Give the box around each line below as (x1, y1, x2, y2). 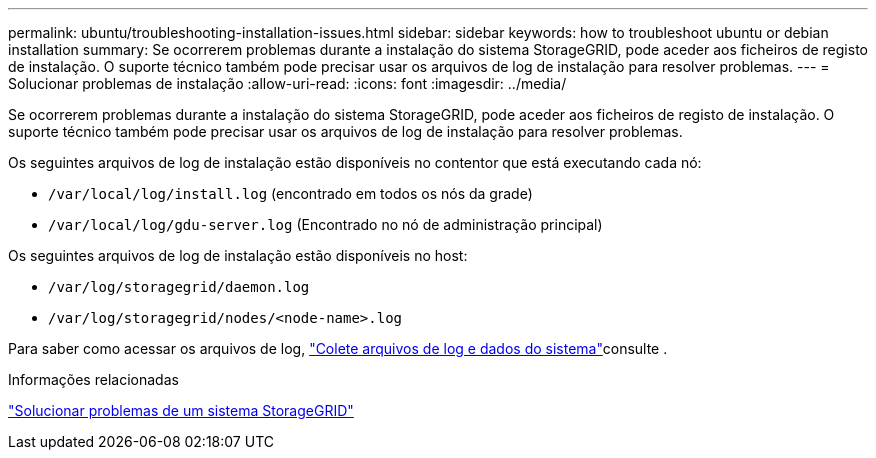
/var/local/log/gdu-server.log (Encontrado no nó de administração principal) (48, 216, 603, 233)
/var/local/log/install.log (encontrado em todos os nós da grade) (48, 185, 533, 202)
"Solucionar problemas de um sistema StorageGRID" (8, 402, 354, 419)
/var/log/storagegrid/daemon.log (48, 279, 310, 295)
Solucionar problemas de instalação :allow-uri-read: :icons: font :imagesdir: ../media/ (8, 75, 567, 92)
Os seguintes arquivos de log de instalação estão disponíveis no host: (8, 247, 468, 264)
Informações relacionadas (8, 371, 179, 388)
